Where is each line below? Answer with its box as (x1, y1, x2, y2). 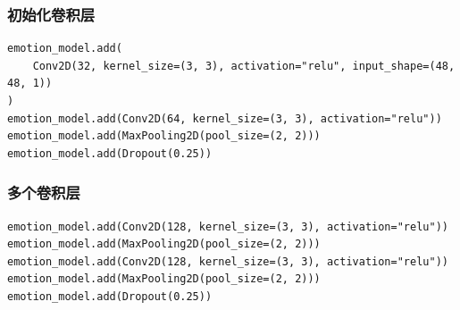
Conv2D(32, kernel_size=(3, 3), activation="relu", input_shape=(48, (32, 59, 456, 72)
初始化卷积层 (7, 3, 96, 25)
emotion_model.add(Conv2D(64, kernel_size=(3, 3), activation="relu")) (7, 112, 442, 125)
